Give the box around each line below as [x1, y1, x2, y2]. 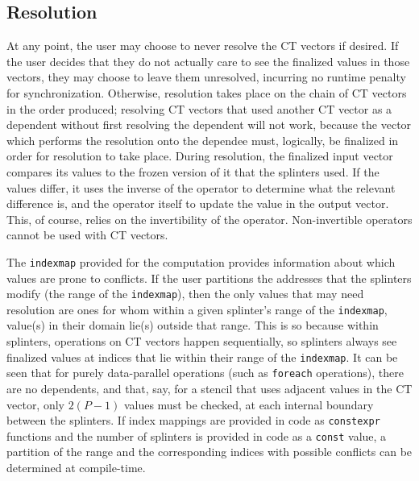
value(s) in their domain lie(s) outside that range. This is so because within [6, 317, 379, 334]
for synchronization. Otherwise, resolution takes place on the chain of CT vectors [6, 84, 407, 101]
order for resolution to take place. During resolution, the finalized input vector [6, 147, 393, 164]
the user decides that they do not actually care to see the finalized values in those [6, 52, 410, 69]
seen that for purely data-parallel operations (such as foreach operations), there [6, 364, 404, 381]
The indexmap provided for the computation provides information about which [6, 253, 396, 270]
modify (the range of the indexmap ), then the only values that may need [6, 285, 364, 302]
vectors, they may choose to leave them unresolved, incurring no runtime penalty [6, 68, 406, 85]
